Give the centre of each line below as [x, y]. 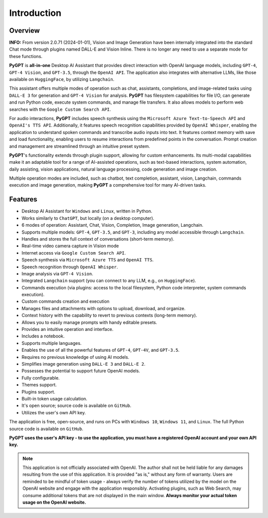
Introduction [35, 13]
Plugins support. [38, 391]
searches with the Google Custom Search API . [60, 109]
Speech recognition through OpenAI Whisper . [70, 267]
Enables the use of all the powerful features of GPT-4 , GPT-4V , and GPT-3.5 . [100, 350]
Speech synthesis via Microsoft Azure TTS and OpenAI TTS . [88, 260]
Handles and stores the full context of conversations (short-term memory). [98, 239]
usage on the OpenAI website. [54, 502]
